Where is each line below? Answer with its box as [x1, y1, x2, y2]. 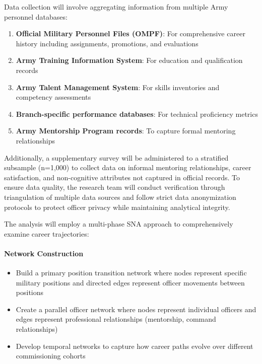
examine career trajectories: [4, 228, 89, 239]
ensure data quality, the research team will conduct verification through [4, 182, 225, 192]
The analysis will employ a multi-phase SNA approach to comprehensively [4, 219, 233, 229]
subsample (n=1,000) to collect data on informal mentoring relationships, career [4, 162, 251, 173]
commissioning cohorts [16, 350, 86, 361]
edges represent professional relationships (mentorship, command [16, 314, 216, 324]
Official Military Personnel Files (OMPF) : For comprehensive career [16, 28, 245, 39]
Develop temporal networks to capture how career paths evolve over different [16, 340, 253, 351]
